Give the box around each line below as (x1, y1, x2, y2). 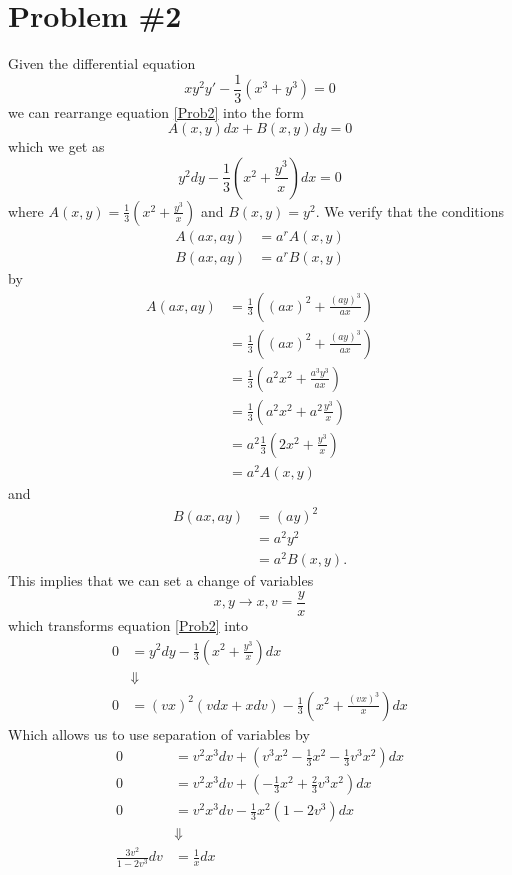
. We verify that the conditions (315, 200, 505, 221)
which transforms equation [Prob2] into (8, 614, 249, 635)
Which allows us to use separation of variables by (8, 723, 310, 744)
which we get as (8, 136, 105, 157)
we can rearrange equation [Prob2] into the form (8, 101, 304, 122)
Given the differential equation (8, 53, 196, 74)
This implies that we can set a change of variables (8, 570, 314, 591)
